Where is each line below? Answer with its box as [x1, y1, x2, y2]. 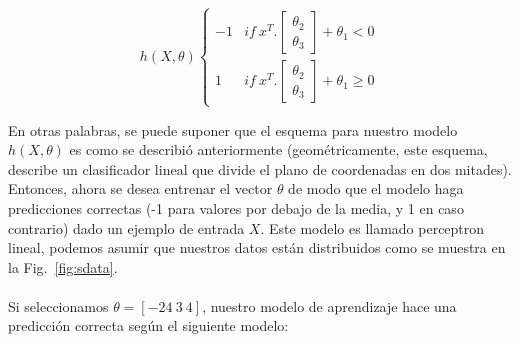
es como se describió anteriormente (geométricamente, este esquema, [69, 139, 488, 160]
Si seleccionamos [8, 295, 109, 316]
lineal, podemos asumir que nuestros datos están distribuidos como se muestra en [8, 237, 506, 258]
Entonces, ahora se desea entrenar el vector [8, 178, 273, 199]
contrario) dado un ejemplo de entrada [8, 217, 245, 238]
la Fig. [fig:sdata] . [8, 256, 118, 277]
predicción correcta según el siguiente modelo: [8, 315, 289, 336]
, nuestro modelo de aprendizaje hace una [202, 295, 457, 316]
